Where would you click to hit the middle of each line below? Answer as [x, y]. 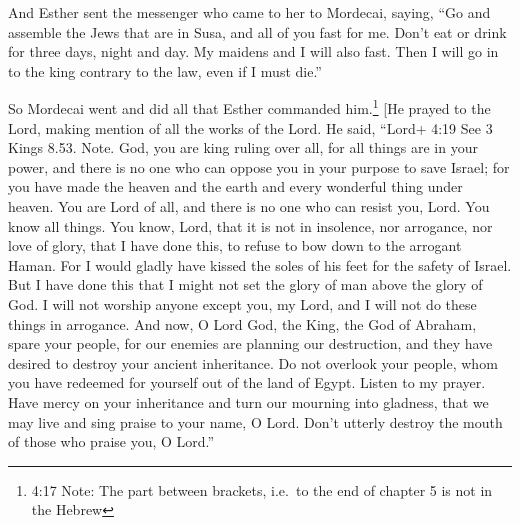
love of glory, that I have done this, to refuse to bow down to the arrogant [235, 245]
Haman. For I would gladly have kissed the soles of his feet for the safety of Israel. [260, 264]
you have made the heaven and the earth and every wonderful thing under [235, 186]
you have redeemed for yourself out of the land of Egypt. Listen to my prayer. [247, 382]
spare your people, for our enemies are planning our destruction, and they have [250, 343]
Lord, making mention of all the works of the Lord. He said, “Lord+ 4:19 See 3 [250, 127]
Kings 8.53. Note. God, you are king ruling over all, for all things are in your [243, 147]
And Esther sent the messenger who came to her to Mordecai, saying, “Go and [249, 12]
